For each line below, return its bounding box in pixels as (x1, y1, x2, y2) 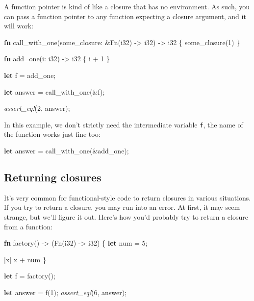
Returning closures (4, 169, 102, 184)
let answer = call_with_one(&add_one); (4, 146, 129, 155)
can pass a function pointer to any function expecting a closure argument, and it (4, 11, 246, 21)
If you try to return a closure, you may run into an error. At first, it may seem (4, 202, 240, 212)
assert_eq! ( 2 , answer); (4, 103, 70, 113)
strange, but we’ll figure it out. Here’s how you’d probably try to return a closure (4, 211, 248, 222)
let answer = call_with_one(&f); (4, 86, 105, 97)
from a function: (4, 221, 52, 231)
